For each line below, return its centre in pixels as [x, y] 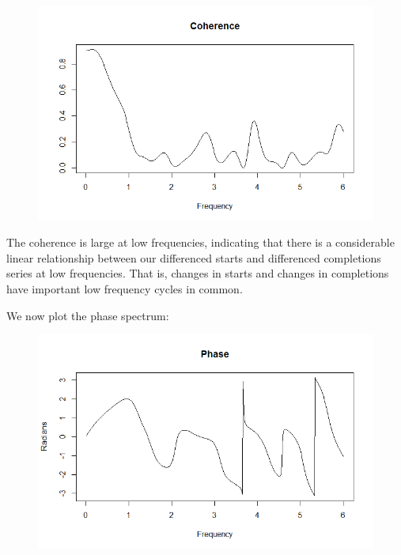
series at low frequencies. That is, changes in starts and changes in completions [198, 273]
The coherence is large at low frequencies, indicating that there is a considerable [200, 242]
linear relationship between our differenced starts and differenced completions [194, 257]
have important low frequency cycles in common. [125, 288]
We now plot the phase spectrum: [88, 315]
